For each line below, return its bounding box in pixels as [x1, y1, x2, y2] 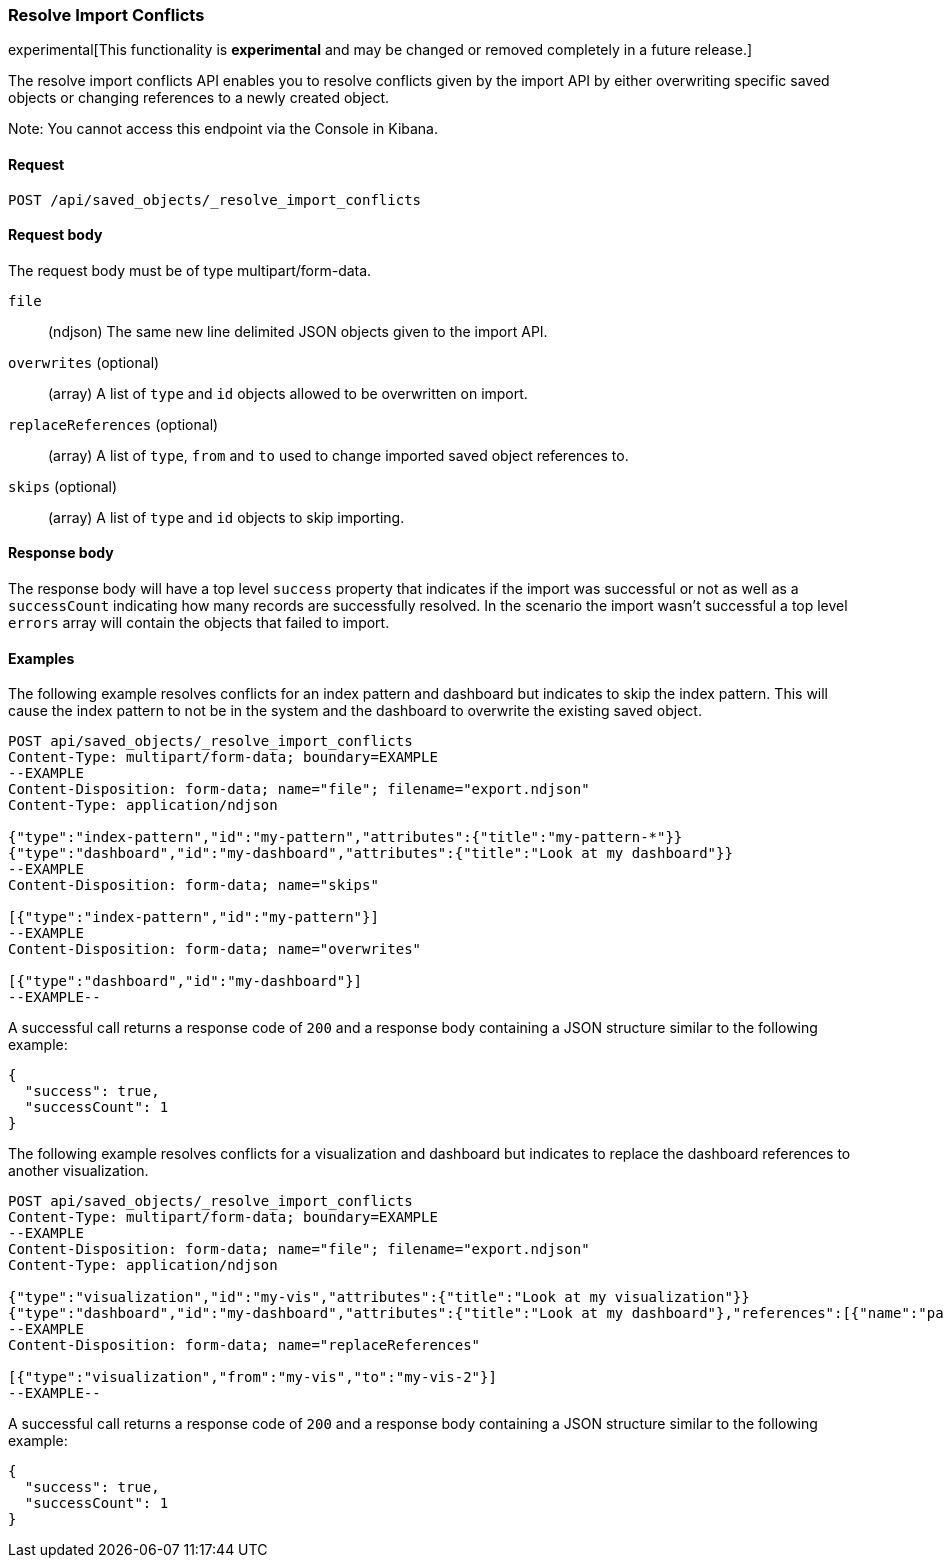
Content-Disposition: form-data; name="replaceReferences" [8, 1337, 481, 1354]
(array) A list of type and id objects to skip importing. [48, 508, 405, 526]
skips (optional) [8, 477, 118, 495]
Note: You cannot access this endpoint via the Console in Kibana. [8, 120, 439, 138]
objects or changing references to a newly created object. [8, 89, 390, 107]
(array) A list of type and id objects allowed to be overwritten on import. [48, 384, 528, 402]
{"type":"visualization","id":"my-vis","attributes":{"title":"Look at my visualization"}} [8, 1289, 750, 1306]
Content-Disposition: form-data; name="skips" [8, 877, 379, 894]
